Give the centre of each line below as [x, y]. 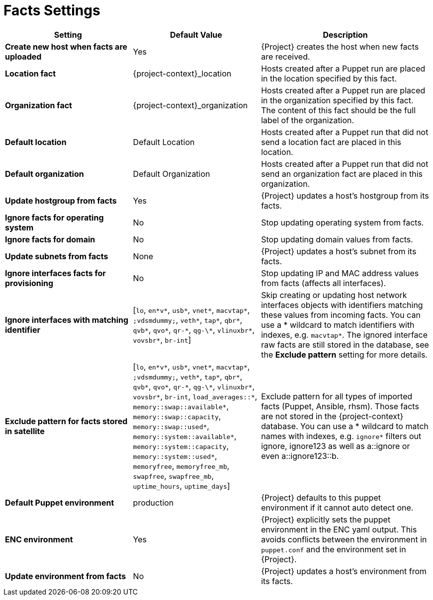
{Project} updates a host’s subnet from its [339, 251]
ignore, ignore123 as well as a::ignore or [336, 446]
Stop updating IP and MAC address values [340, 273]
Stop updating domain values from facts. [337, 239]
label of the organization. [308, 120]
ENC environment [39, 539]
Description [345, 35]
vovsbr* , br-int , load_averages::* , [195, 396]
